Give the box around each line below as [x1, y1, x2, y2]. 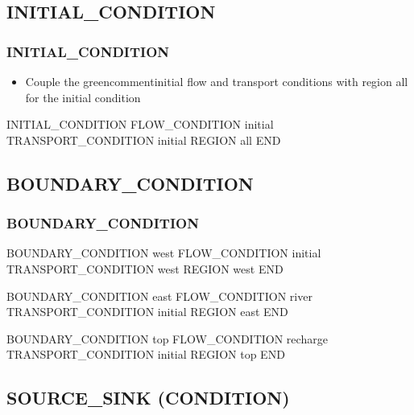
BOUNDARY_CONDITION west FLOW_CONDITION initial [6, 244, 321, 261]
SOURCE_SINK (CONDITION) [6, 385, 290, 410]
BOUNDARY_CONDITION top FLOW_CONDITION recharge [6, 330, 328, 347]
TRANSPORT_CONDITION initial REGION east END [6, 303, 288, 320]
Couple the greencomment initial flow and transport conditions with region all [25, 73, 408, 89]
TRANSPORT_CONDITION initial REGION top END [6, 346, 285, 363]
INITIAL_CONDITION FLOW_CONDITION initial [6, 116, 274, 133]
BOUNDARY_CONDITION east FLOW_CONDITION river [6, 287, 313, 304]
